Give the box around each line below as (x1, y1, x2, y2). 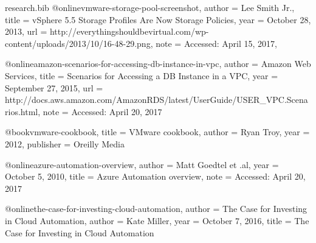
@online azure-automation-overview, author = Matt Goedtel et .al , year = (5, 158, 279, 171)
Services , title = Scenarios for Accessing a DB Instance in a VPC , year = (5, 69, 278, 82)
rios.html (5, 105, 38, 118)
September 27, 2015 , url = (5, 81, 103, 94)
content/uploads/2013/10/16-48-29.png (5, 37, 151, 49)
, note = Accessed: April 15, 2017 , (150, 37, 277, 49)
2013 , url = (5, 25, 47, 38)
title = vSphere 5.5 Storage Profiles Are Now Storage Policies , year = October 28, (5, 13, 311, 26)
